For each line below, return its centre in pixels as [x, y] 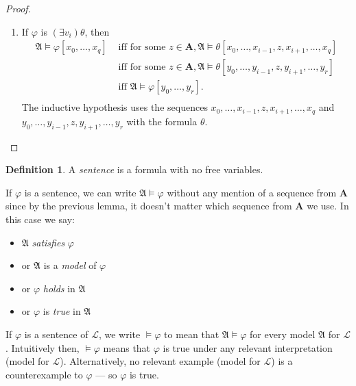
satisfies [48, 242]
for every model [283, 334]
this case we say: [40, 219]
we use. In [328, 206]
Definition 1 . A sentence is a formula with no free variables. [134, 169]
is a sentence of [56, 334]
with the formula [162, 121]
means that [127, 347]
